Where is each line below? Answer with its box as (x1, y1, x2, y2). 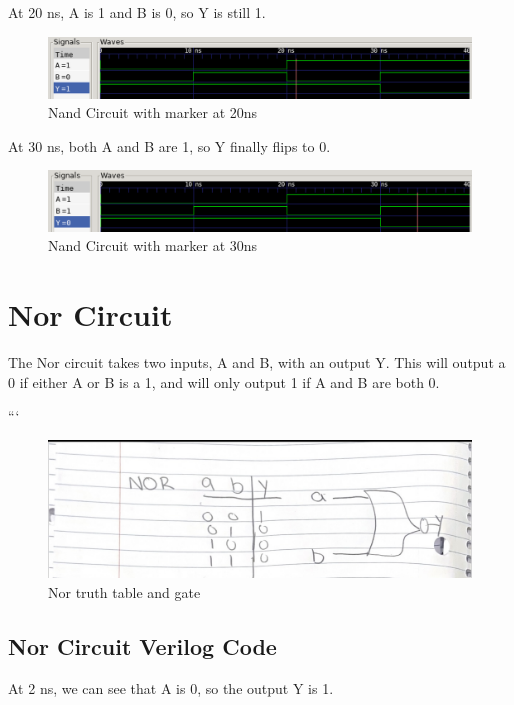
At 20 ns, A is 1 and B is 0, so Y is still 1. (8, 2, 266, 22)
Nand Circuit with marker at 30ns (48, 235, 258, 256)
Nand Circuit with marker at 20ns (48, 102, 258, 123)
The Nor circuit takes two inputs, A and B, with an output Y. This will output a (8, 352, 506, 373)
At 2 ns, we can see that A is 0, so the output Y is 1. (8, 677, 334, 698)
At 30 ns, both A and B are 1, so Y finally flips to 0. (8, 135, 331, 156)
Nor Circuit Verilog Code (8, 630, 277, 661)
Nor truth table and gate (48, 581, 201, 602)
